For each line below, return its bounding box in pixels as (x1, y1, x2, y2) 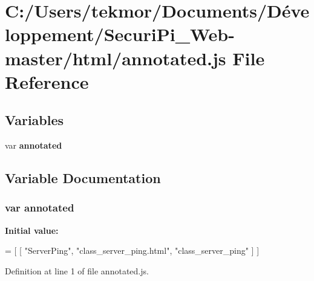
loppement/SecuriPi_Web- (5, 22, 235, 47)
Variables (5, 111, 64, 129)
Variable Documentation (5, 169, 161, 187)
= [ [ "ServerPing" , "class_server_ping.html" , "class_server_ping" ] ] (5, 244, 260, 257)
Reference (5, 69, 89, 94)
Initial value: (5, 224, 59, 236)
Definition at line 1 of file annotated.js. (5, 264, 149, 277)
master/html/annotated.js (5, 45, 226, 70)
